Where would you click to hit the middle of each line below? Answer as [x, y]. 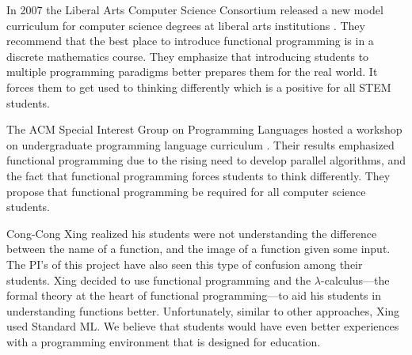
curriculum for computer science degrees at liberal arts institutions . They [186, 25]
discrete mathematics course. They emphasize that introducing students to [188, 56]
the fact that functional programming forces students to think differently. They [198, 175]
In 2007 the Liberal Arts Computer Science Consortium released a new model [195, 9]
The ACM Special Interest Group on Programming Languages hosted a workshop [204, 129]
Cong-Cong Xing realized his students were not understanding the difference [192, 233]
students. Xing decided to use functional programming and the [159, 279]
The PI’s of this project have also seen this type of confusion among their [185, 264]
